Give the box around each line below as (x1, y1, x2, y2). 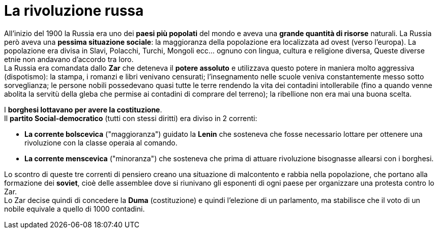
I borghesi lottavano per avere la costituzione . (4, 105, 162, 114)
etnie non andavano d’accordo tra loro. (4, 54, 134, 64)
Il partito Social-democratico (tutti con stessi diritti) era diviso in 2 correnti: (4, 113, 257, 123)
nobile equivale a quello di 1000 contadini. (4, 204, 145, 213)
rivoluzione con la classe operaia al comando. (24, 138, 178, 147)
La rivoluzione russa (4, 2, 144, 19)
